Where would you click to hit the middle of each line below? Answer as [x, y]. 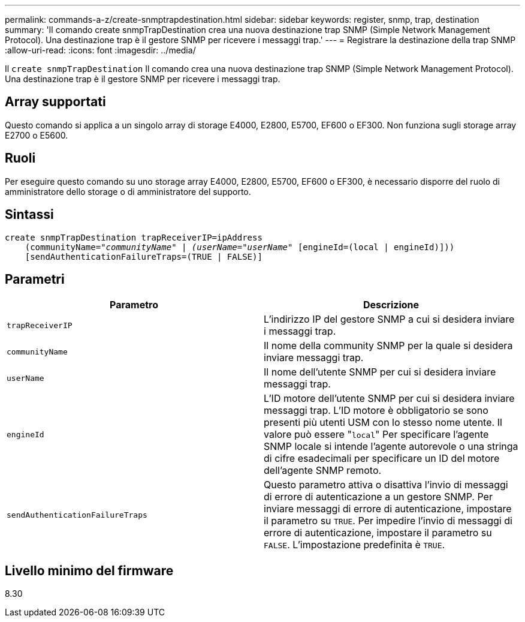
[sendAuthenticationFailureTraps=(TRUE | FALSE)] [144, 256]
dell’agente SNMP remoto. [323, 471]
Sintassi [29, 215]
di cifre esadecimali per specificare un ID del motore [382, 459]
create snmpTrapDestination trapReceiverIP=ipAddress [134, 237]
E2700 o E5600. [37, 135]
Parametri [35, 279]
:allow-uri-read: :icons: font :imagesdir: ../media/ [100, 50]
